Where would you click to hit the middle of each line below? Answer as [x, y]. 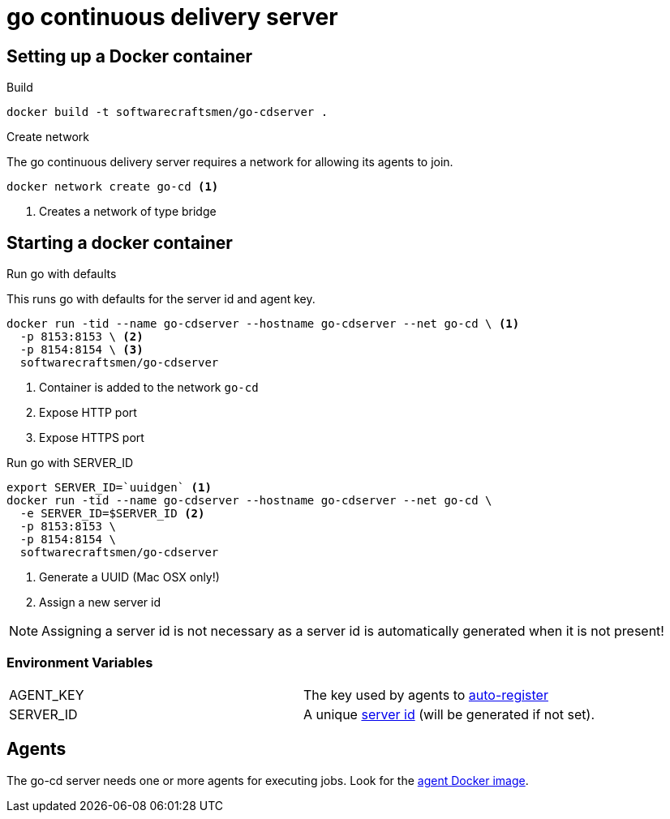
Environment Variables [80, 663]
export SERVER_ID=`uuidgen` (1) [109, 488]
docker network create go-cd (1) [113, 187]
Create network [48, 137]
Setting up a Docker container [130, 56]
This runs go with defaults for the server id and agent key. [161, 299]
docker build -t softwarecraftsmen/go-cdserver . [167, 112]
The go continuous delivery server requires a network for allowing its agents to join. [230, 162]
